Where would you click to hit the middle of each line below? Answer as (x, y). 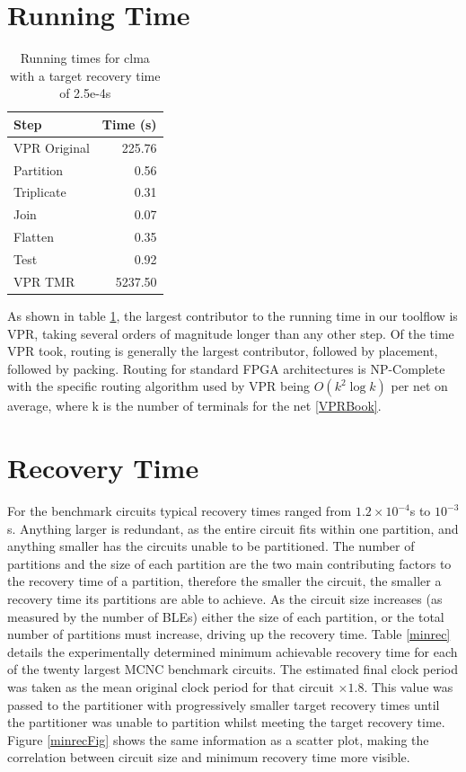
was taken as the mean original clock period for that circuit (171, 686)
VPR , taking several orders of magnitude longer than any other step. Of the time (231, 333)
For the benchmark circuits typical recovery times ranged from (180, 510)
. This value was (409, 686)
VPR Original (52, 147)
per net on (419, 386)
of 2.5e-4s (85, 93)
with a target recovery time (85, 75)
